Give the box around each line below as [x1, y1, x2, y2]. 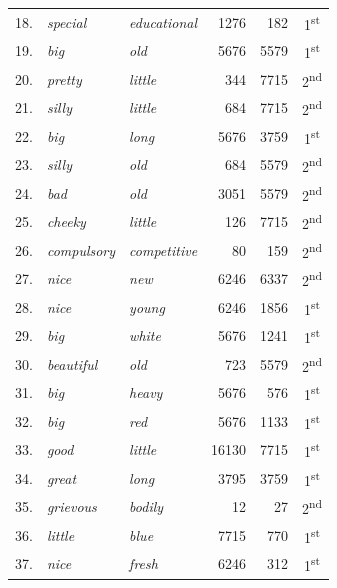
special [46, 11, 87, 32]
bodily [129, 496, 164, 517]
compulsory [46, 239, 116, 260]
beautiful [46, 353, 98, 374]
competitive [129, 239, 198, 260]
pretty [46, 68, 82, 89]
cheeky [46, 211, 86, 232]
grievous [46, 496, 97, 517]
